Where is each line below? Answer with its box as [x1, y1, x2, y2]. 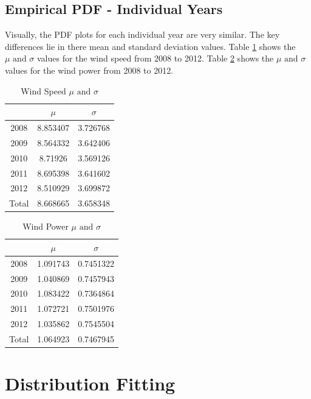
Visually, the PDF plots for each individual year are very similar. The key [5, 28, 280, 41]
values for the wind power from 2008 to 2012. [5, 63, 174, 76]
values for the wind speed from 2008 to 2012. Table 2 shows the [37, 52, 274, 65]
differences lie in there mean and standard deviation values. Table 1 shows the [5, 40, 296, 52]
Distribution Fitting [5, 371, 176, 396]
